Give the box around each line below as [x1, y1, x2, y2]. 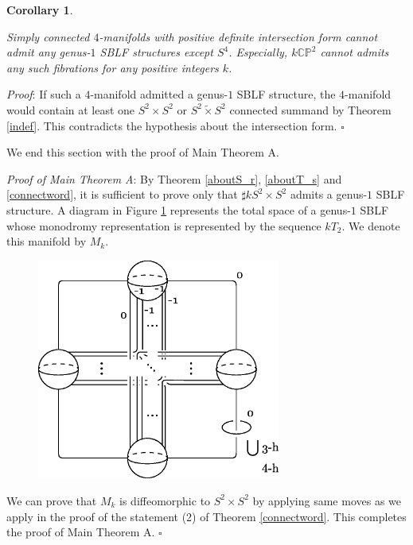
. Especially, [228, 44, 288, 60]
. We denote [341, 217, 400, 234]
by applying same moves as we [252, 492, 402, 508]
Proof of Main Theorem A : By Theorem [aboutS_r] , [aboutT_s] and [6, 170, 342, 187]
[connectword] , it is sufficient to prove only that [6, 186, 238, 203]
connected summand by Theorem [229, 101, 392, 118]
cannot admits [320, 44, 389, 60]
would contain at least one [6, 101, 135, 118]
